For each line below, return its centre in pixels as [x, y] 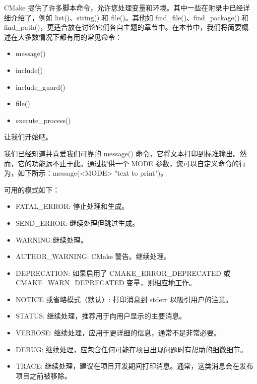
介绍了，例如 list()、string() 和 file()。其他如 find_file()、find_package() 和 [130, 17]
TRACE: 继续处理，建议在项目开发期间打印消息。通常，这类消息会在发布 [134, 366]
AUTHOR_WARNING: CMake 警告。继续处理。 [93, 256]
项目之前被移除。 [43, 375]
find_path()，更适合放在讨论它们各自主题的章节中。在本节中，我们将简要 [123, 27]
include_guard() [40, 87]
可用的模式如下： [32, 189]
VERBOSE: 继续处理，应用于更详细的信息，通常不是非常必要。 [118, 333]
